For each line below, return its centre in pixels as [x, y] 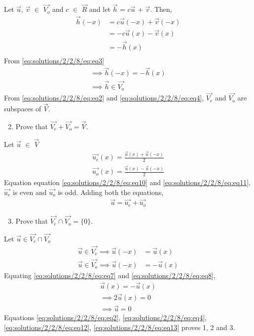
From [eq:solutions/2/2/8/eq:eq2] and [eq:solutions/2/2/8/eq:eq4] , [104, 98]
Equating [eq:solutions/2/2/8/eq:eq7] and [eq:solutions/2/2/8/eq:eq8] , [110, 275]
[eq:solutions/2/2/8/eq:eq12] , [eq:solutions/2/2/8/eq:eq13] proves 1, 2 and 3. [120, 327]
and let [100, 9]
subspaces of [23, 109]
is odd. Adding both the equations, [111, 192]
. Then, [161, 9]
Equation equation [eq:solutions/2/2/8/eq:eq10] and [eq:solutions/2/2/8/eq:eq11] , [127, 182]
